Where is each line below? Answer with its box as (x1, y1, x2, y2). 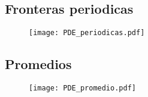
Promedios (5, 55, 72, 73)
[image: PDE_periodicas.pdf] (29, 29, 145, 37)
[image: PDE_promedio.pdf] (29, 84, 136, 93)
